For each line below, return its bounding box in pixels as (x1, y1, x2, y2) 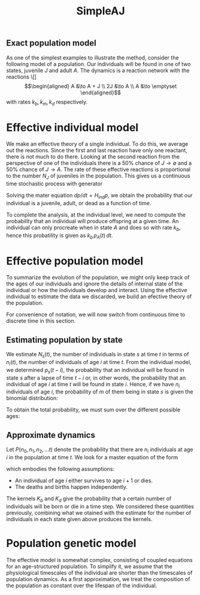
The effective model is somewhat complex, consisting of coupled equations (6, 556, 193, 563)
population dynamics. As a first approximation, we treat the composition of (6, 575, 190, 582)
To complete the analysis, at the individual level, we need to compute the (6, 211, 186, 218)
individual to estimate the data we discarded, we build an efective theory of (6, 293, 192, 300)
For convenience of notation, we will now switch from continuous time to (6, 311, 186, 318)
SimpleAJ (76, 4, 125, 18)
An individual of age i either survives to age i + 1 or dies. (14, 477, 153, 484)
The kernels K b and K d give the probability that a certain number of (6, 495, 172, 503)
